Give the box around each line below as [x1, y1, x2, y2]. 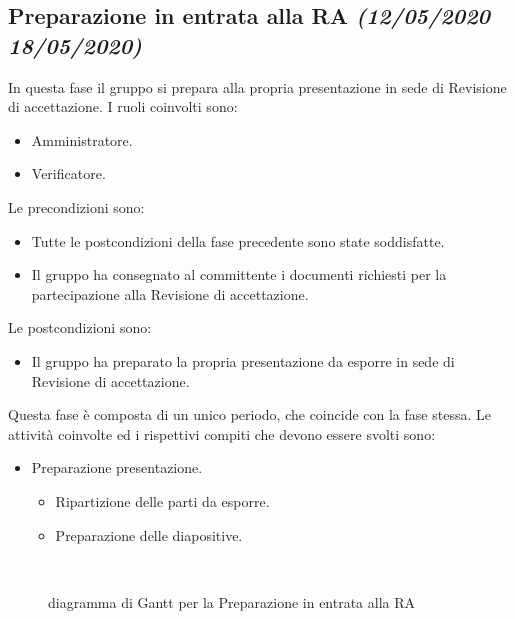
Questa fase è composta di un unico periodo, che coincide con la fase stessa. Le [8, 404, 491, 425]
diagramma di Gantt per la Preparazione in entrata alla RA [48, 591, 416, 612]
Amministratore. [31, 129, 133, 150]
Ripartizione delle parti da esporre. [55, 490, 270, 511]
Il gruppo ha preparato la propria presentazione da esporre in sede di [31, 350, 455, 371]
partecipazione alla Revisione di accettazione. [31, 283, 309, 304]
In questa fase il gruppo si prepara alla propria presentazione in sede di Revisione [8, 76, 507, 97]
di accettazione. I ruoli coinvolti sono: [8, 96, 238, 117]
